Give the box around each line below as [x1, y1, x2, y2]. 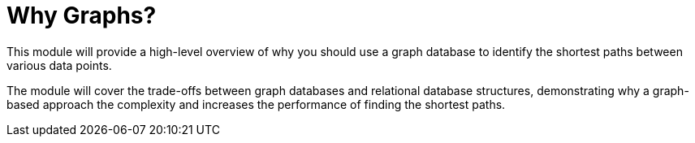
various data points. [6, 58, 112, 72]
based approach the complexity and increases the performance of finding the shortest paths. [6, 97, 506, 111]
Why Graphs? [6, 2, 157, 29]
